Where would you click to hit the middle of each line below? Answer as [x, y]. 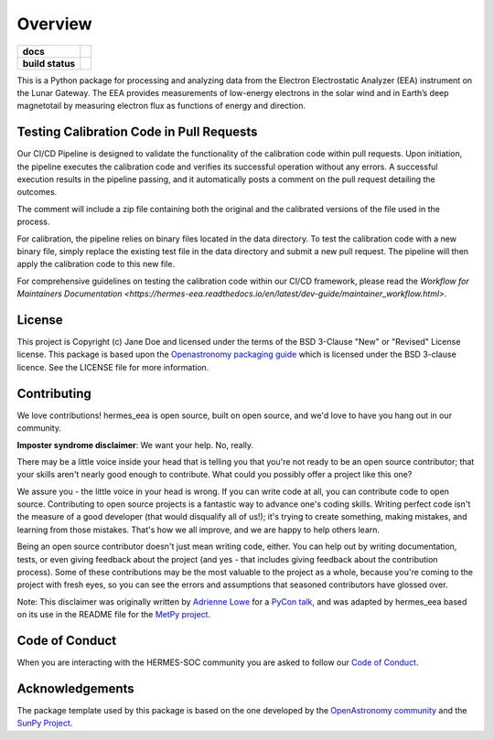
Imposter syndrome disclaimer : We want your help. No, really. [135, 445]
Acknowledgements [75, 688]
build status [49, 63]
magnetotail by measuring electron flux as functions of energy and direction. [161, 106]
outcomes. [37, 192]
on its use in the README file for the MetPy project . [113, 615]
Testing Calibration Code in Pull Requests [137, 132]
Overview [54, 24]
